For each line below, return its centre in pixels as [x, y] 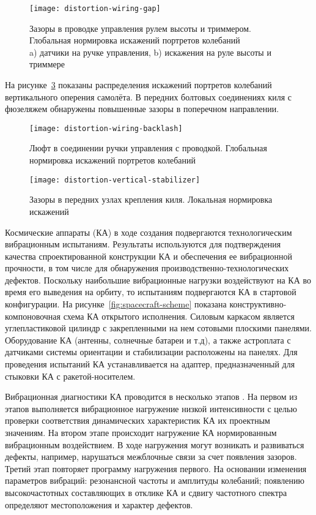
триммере [47, 64]
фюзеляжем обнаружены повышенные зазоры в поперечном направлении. [142, 109]
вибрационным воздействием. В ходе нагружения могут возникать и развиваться [155, 444]
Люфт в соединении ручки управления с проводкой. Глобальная [148, 148]
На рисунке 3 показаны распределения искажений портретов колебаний [138, 85]
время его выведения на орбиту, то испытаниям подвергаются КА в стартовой [151, 292]
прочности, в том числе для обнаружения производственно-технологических [147, 268]
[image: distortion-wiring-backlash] [106, 128]
